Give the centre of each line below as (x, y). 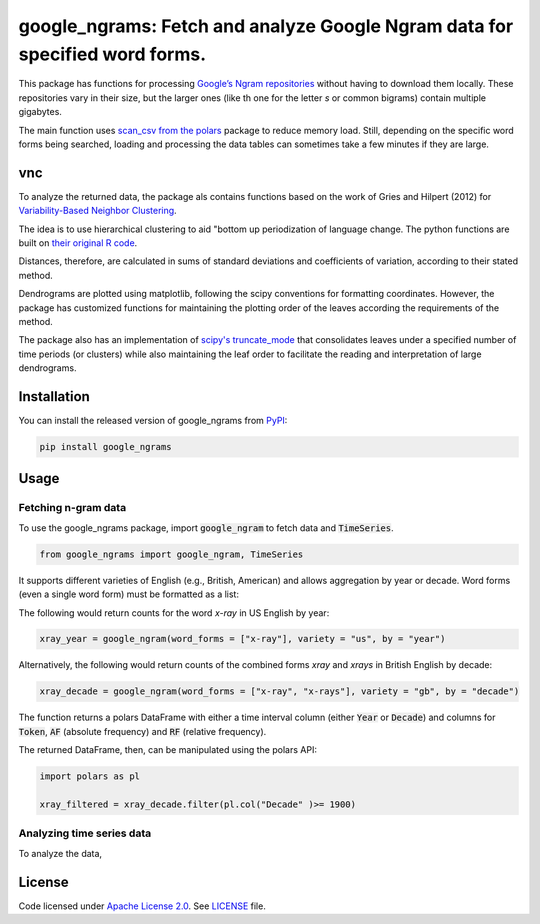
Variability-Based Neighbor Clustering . (97, 211)
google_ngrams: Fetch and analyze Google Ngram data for (266, 26)
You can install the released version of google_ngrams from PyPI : (153, 421)
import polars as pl (89, 776)
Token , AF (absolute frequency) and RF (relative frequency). (142, 731)
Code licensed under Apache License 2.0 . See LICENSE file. (142, 906)
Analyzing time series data (85, 833)
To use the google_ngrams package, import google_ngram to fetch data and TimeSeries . (206, 527)
